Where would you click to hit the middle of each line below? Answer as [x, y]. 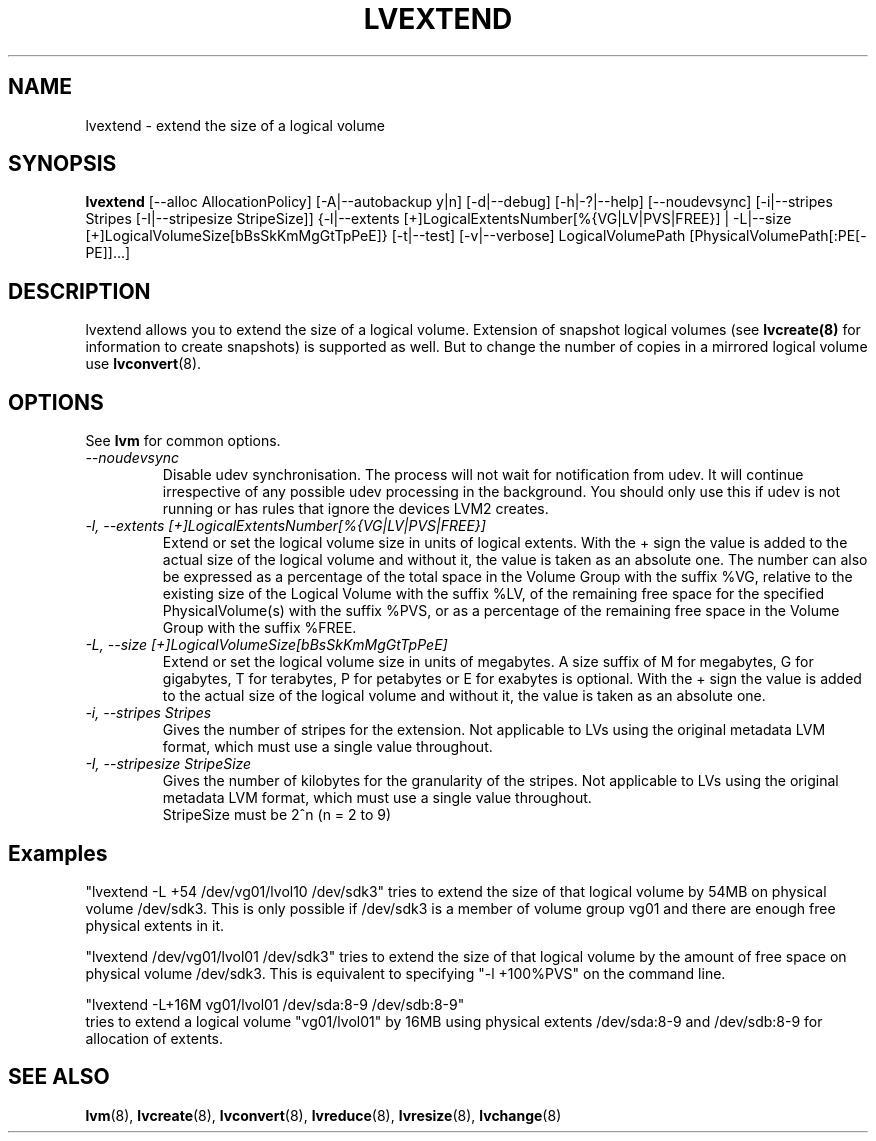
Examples [58, 853]
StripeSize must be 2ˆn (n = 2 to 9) [277, 815]
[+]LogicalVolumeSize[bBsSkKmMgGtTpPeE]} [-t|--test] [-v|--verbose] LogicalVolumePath [385, 236]
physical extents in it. [155, 925]
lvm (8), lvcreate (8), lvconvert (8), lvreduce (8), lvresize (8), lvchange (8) [323, 1115]
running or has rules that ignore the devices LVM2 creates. [355, 509]
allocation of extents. [154, 1038]
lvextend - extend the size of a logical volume [235, 125]
